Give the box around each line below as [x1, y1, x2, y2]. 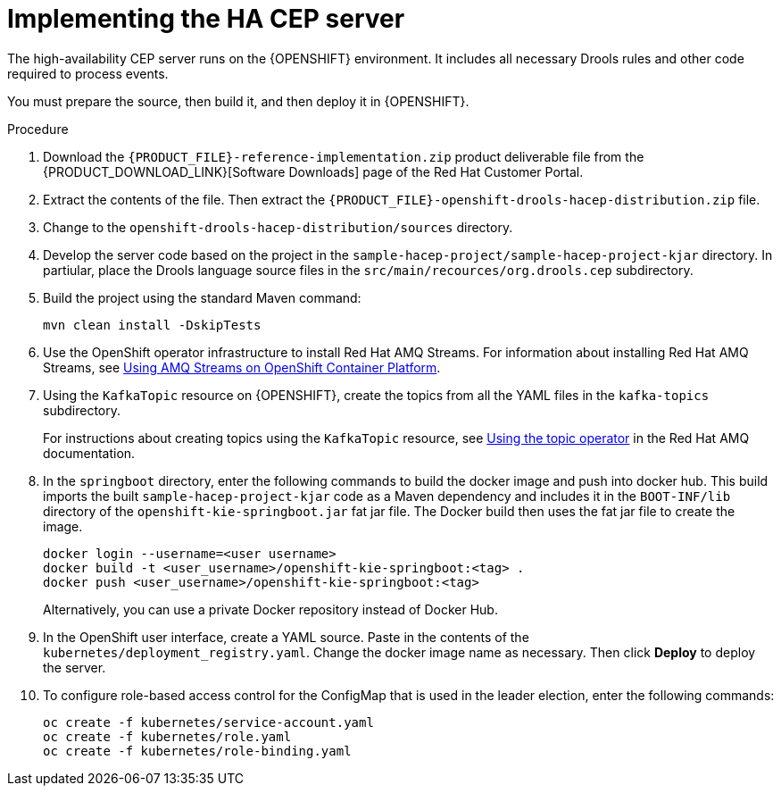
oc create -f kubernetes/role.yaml [43, 729, 292, 744]
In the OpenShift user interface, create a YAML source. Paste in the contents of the [43, 629, 529, 645]
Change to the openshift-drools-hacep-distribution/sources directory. [43, 219, 513, 235]
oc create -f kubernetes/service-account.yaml [43, 714, 374, 730]
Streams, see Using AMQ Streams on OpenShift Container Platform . [43, 359, 441, 375]
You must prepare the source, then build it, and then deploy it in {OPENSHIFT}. [7, 93, 469, 109]
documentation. [43, 445, 136, 461]
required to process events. [7, 65, 169, 81]
